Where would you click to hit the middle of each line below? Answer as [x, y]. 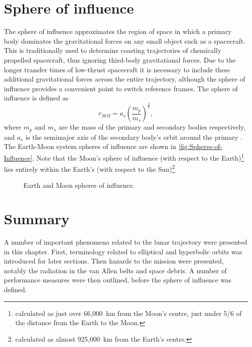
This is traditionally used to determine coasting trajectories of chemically [113, 50]
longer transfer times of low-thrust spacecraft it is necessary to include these [117, 69]
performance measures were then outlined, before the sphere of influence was [118, 280]
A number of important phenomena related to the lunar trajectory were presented [126, 242]
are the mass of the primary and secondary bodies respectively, [152, 127]
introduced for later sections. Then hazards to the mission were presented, [114, 261]
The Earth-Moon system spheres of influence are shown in [90, 146]
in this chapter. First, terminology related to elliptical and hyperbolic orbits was [123, 251]
